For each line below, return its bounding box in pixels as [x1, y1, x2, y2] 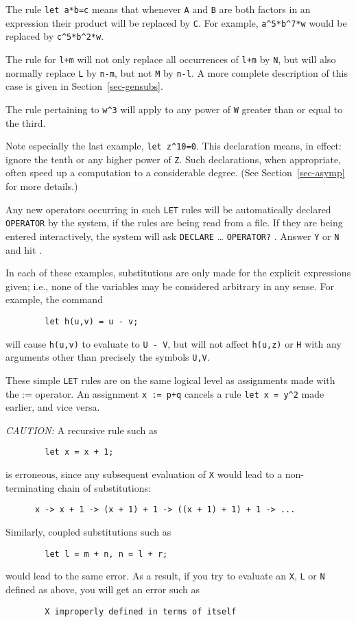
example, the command [5, 292, 103, 307]
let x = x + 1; [45, 447, 114, 457]
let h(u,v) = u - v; [45, 316, 139, 326]
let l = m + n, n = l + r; [45, 549, 168, 559]
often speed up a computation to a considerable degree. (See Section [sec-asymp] [5, 165, 345, 180]
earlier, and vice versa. [5, 400, 100, 414]
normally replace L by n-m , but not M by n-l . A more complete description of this [5, 65, 348, 80]
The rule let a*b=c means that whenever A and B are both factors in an [5, 2, 311, 16]
